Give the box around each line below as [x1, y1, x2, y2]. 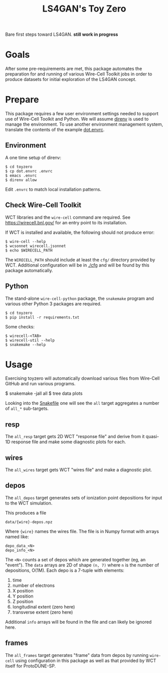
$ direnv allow [5, 177, 37, 183]
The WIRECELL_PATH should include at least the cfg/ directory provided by [5, 257, 155, 263]
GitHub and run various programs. [5, 381, 76, 387]
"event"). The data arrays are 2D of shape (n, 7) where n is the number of [5, 562, 159, 568]
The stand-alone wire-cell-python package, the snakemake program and [5, 295, 154, 301]
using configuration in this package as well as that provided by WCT [15, 657, 156, 663]
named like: [5, 534, 29, 540]
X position [12, 587, 34, 594]
